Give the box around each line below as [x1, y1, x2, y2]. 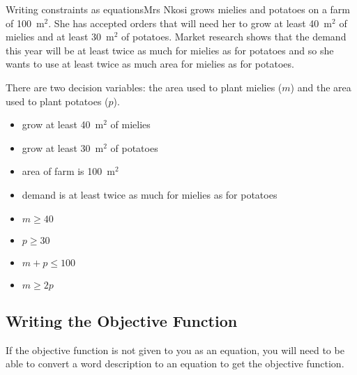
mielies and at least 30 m [6, 29, 114, 44]
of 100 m [6, 15, 45, 30]
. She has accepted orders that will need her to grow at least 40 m [48, 15, 333, 30]
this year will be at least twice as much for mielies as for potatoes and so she [6, 43, 334, 57]
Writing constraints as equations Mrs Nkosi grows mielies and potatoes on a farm [6, 2, 350, 16]
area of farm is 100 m [22, 164, 115, 178]
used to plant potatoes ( [6, 93, 109, 108]
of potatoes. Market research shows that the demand [121, 29, 347, 44]
